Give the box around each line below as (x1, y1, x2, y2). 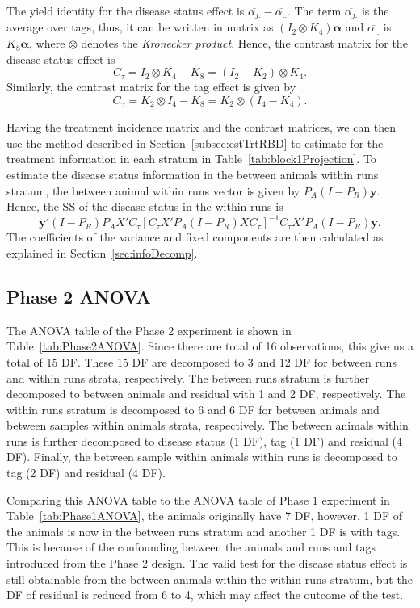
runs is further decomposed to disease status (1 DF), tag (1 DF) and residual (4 (6, 432, 402, 449)
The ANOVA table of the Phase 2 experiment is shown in (6, 321, 292, 338)
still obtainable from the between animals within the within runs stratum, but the (6, 570, 413, 587)
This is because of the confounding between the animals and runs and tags (6, 539, 376, 556)
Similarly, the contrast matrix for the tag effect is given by (6, 78, 296, 95)
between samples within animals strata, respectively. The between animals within (6, 417, 409, 434)
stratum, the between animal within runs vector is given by (6, 182, 300, 199)
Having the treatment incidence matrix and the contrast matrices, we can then (6, 119, 397, 136)
